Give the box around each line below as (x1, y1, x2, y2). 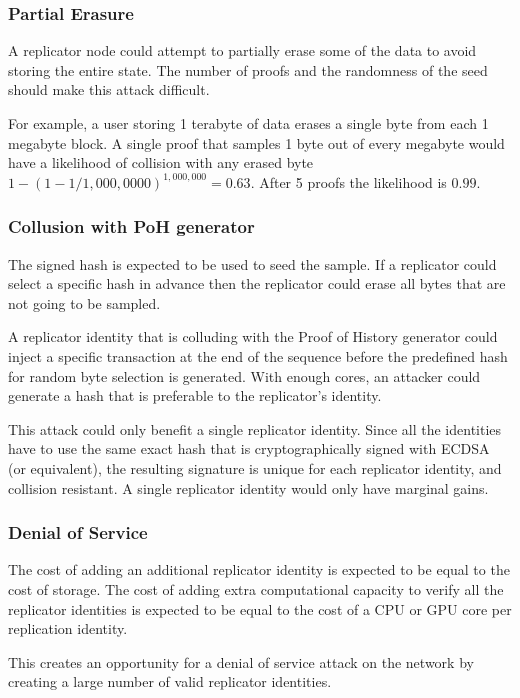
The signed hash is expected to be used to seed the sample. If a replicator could (8, 253, 497, 274)
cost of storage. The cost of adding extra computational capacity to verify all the (8, 578, 504, 599)
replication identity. (8, 618, 128, 639)
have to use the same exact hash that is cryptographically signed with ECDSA (8, 438, 490, 459)
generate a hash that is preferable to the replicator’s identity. (8, 385, 382, 406)
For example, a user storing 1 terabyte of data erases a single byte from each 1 (8, 113, 489, 133)
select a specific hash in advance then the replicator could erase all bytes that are (8, 273, 506, 294)
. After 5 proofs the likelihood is (250, 171, 447, 192)
